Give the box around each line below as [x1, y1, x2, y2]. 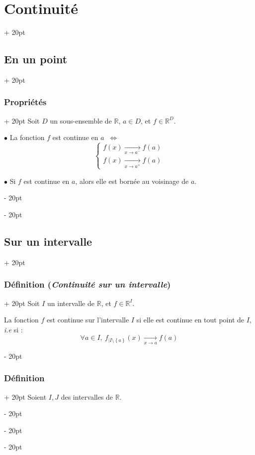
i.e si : [4, 324, 23, 334]
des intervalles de [61, 391, 113, 402]
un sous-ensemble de [50, 115, 112, 126]
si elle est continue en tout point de [136, 314, 245, 325]
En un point [4, 51, 68, 67]
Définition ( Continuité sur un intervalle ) [4, 278, 171, 291]
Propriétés [4, 96, 47, 108]
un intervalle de [47, 298, 95, 308]
